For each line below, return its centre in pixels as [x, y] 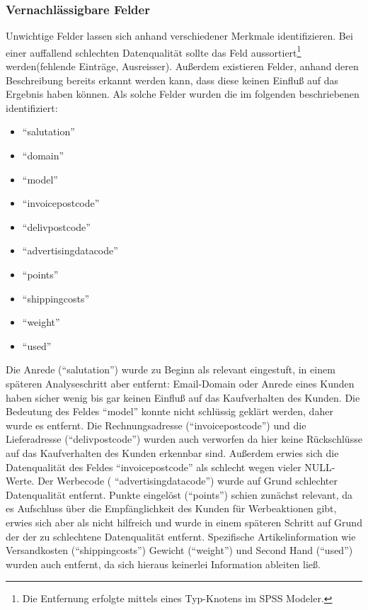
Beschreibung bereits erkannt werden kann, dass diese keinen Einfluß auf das [172, 80]
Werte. [20, 481]
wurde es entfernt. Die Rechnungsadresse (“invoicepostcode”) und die [156, 425]
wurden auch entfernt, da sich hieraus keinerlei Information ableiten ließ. [163, 564]
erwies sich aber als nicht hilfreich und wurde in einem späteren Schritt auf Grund [184, 522]
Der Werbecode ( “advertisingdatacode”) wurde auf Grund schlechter [188, 481]
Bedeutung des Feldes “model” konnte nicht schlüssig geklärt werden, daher [169, 411]
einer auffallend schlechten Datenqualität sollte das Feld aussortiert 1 [154, 51]
